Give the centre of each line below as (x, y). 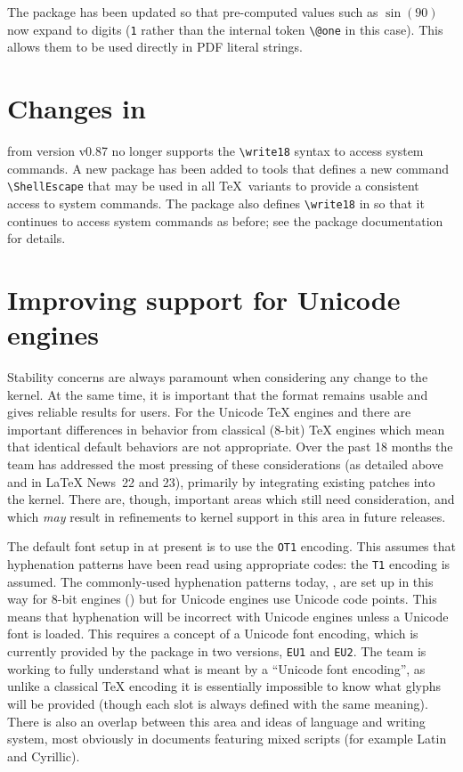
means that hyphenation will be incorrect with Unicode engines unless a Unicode (228, 616)
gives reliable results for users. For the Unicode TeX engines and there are (209, 412)
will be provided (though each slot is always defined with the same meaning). (218, 703)
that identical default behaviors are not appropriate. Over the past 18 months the (230, 447)
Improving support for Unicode (204, 299)
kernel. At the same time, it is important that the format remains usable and (218, 394)
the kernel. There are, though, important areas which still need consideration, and (231, 499)
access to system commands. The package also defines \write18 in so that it (216, 203)
